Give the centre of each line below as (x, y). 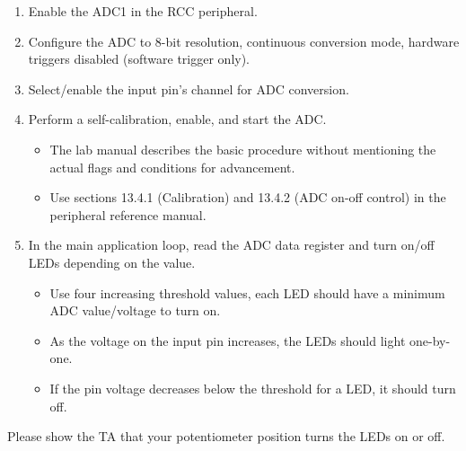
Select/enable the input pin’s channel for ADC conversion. (189, 88)
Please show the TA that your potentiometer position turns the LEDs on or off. (226, 436)
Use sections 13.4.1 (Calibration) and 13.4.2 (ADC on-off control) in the (248, 197)
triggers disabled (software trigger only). (139, 59)
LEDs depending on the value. (112, 262)
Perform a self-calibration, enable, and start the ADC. (177, 119)
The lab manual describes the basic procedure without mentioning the (243, 149)
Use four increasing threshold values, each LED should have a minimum (247, 292)
